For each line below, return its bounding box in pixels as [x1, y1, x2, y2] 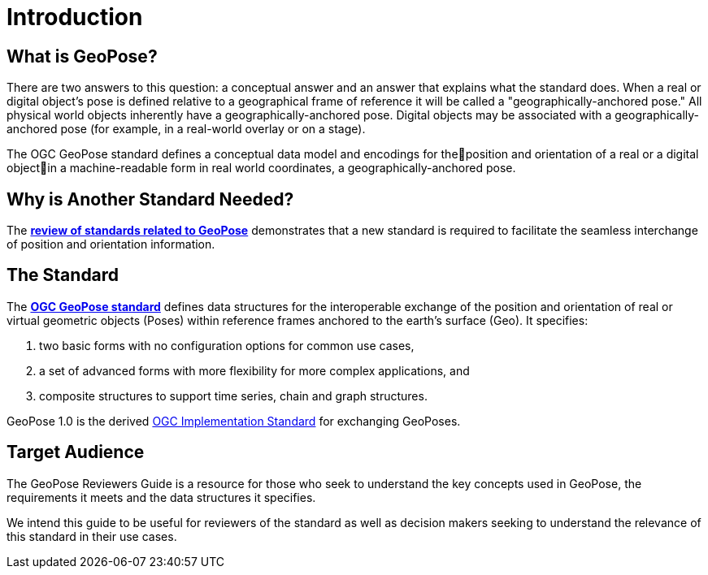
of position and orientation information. [7, 237, 215, 252]
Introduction [7, 3, 143, 31]
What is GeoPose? [7, 45, 158, 67]
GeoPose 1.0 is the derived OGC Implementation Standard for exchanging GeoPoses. [7, 413, 461, 428]
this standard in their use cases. [7, 529, 177, 543]
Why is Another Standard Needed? [7, 188, 294, 210]
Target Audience [7, 442, 145, 463]
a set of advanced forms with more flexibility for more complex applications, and [39, 363, 470, 378]
